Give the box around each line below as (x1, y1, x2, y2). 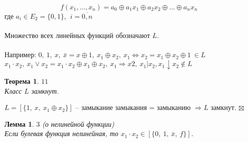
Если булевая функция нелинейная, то (4, 128, 119, 139)
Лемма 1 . (4, 118, 34, 129)
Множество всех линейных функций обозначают (4, 30, 150, 40)
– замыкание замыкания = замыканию (75, 102, 191, 112)
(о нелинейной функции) (42, 118, 115, 129)
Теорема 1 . (4, 75, 39, 86)
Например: (4, 49, 37, 60)
